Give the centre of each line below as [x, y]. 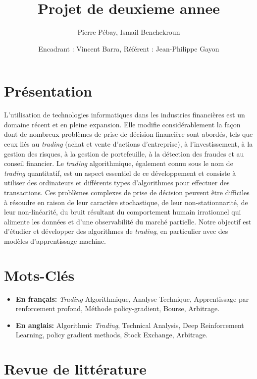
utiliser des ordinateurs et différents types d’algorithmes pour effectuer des [117, 183]
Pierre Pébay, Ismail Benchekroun [129, 32]
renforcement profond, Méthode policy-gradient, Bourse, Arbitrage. [118, 308]
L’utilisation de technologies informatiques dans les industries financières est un [125, 115]
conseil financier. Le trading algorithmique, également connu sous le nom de [119, 163]
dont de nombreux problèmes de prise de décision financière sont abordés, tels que [128, 134]
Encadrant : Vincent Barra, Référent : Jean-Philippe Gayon [129, 48]
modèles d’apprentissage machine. [55, 241]
